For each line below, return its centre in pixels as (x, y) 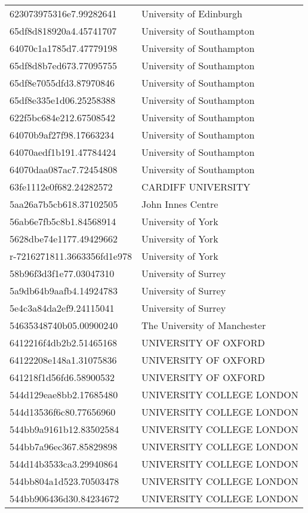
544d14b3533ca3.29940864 (64, 464)
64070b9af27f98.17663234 (62, 135)
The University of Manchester (204, 325)
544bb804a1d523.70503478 (64, 481)
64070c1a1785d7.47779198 (64, 48)
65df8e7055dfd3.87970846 (62, 83)
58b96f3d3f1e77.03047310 (62, 273)
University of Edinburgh (192, 13)
